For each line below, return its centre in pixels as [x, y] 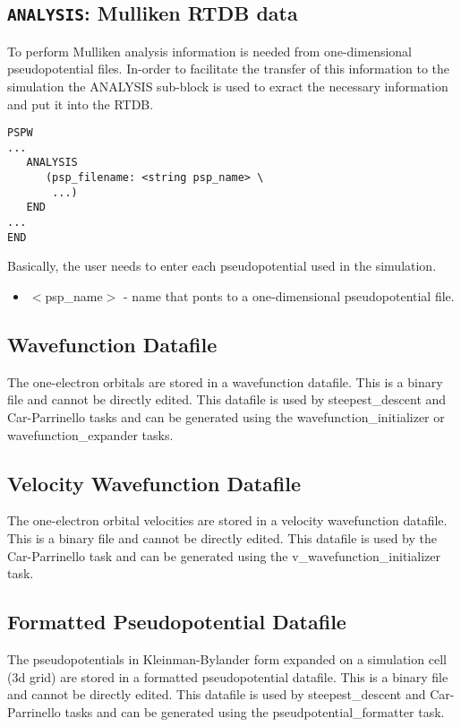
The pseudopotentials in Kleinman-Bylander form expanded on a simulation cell [227, 658]
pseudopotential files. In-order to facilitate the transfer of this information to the [229, 69]
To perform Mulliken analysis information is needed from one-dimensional [210, 51]
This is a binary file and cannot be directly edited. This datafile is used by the [222, 537]
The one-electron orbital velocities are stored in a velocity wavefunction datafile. [227, 520]
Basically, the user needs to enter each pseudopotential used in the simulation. [222, 266]
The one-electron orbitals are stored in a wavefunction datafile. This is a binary [225, 381]
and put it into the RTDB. [81, 104]
